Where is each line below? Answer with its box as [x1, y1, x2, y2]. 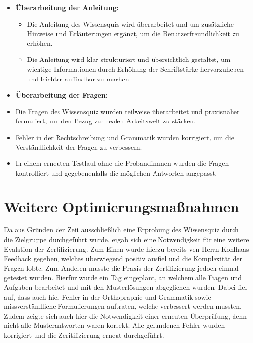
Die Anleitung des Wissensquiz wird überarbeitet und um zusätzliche [27, 19, 234, 29]
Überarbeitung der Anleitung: [15, 2, 119, 12]
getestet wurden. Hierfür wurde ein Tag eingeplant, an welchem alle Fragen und [4, 272, 242, 282]
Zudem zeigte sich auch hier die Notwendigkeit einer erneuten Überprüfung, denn [4, 310, 247, 321]
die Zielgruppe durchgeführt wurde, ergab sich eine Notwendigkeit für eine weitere [4, 234, 249, 244]
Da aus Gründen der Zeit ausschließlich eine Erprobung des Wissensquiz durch [4, 224, 239, 235]
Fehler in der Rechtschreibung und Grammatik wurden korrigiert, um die [15, 132, 234, 142]
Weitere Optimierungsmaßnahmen [4, 196, 239, 216]
